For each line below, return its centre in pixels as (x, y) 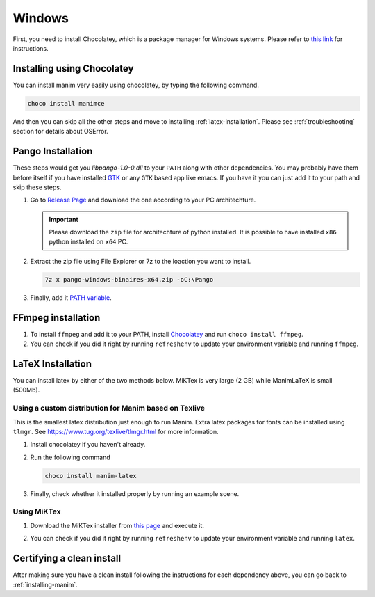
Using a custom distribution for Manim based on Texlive (109, 408)
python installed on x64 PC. (89, 242)
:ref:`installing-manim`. (45, 584)
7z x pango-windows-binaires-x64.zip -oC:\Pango (129, 279)
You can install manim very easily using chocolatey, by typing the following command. (136, 85)
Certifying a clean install (67, 558)
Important (64, 219)
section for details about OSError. (60, 132)
